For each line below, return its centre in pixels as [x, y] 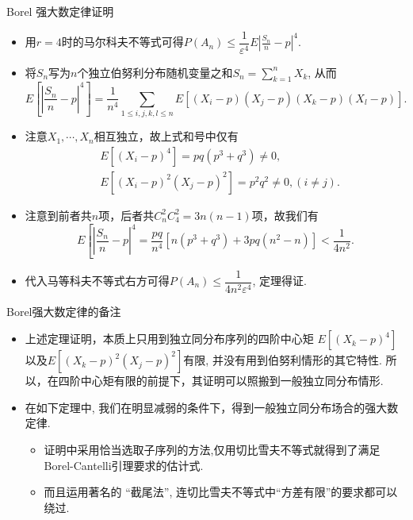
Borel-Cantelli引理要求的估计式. [124, 465]
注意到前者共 [58, 215]
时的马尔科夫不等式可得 [122, 42]
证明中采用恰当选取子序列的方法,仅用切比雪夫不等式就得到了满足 [212, 449]
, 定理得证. [279, 280]
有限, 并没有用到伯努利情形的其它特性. [283, 360]
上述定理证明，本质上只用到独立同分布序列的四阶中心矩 [169, 339]
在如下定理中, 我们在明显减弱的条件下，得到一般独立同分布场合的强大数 [212, 407]
